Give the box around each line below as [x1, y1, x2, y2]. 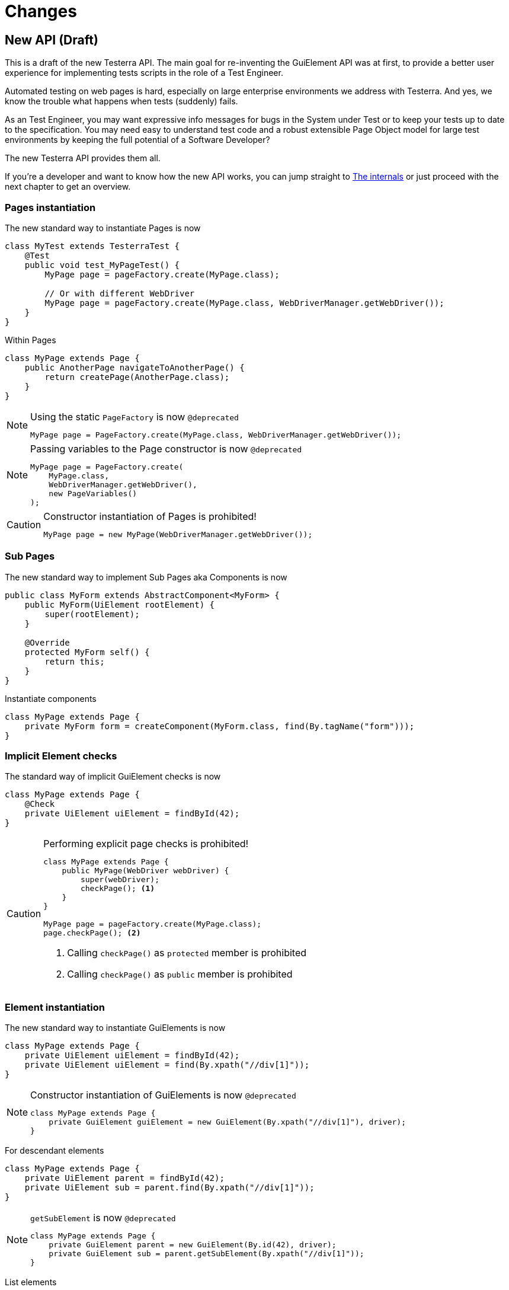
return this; [44, 656, 105, 666]
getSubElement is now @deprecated [30, 1212, 176, 1224]
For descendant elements [5, 1145, 104, 1156]
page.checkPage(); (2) [43, 928, 141, 938]
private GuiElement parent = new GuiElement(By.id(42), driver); [49, 1240, 337, 1250]
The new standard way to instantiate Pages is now [5, 222, 201, 233]
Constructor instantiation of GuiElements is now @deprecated [30, 1089, 296, 1101]
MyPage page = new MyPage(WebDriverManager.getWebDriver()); [43, 529, 313, 539]
